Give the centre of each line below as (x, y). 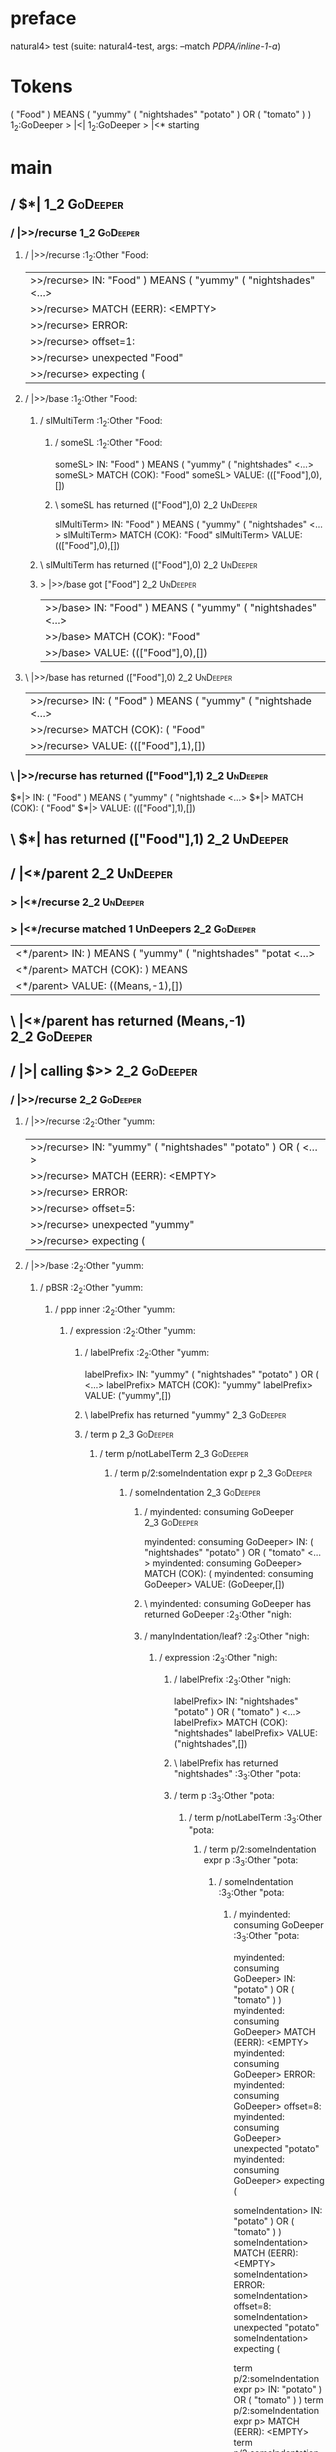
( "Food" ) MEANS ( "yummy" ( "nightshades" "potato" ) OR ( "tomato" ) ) (161, 114)
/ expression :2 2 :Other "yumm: (133, 1332)
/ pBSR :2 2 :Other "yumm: (91, 1288)
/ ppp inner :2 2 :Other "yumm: (115, 1310)
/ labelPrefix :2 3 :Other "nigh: (232, 1680)
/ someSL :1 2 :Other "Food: (108, 443)
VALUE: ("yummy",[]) (128, 1395)
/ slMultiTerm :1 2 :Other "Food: (101, 422)
